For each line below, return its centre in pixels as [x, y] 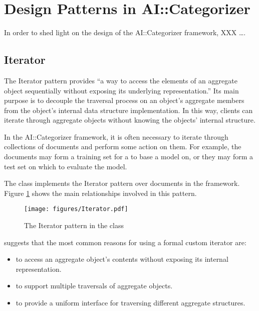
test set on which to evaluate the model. [66, 166]
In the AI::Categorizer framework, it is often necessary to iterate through [116, 136]
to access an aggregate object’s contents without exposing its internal [122, 259]
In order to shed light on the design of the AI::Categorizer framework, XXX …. [125, 32]
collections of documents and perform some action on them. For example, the [123, 146]
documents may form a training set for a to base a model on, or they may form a [128, 157]
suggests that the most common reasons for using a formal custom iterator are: [125, 242]
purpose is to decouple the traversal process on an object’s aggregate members [124, 100]
